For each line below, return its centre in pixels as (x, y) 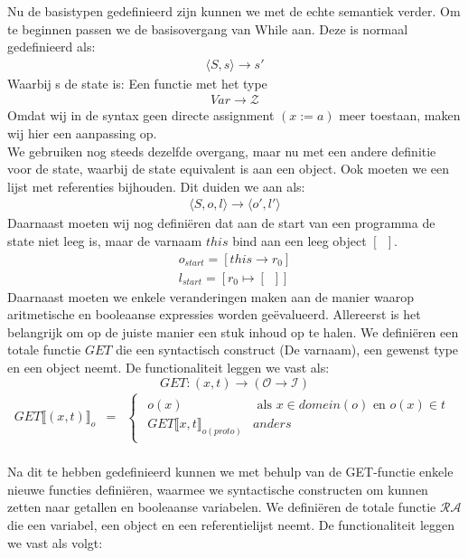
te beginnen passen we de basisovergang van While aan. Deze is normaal (208, 28)
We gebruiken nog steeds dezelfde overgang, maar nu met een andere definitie (222, 151)
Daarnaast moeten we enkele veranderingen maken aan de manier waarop (211, 296)
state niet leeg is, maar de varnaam (105, 241)
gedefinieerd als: (51, 47)
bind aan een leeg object (300, 241)
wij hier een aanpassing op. (82, 133)
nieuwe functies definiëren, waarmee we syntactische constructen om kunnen (218, 489)
